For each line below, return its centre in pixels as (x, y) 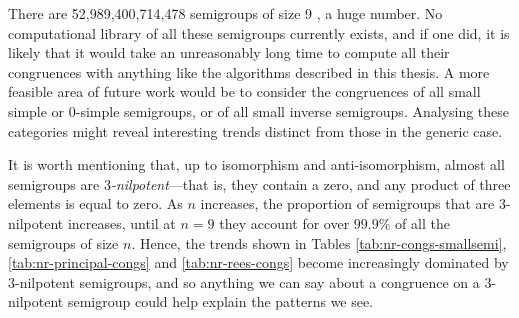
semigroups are (54, 183)
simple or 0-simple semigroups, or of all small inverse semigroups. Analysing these (259, 110)
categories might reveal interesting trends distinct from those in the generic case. (255, 130)
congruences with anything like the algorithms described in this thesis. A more (249, 71)
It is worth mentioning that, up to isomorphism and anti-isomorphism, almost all (256, 164)
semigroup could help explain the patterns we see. (220, 301)
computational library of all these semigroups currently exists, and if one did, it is (259, 32)
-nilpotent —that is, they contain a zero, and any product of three (310, 183)
